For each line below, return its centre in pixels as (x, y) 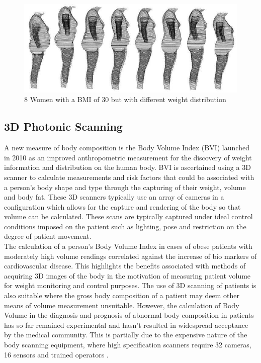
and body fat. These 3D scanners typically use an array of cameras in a (114, 197)
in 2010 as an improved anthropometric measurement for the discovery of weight (128, 157)
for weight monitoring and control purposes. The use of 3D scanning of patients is (130, 285)
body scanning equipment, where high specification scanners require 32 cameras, (128, 345)
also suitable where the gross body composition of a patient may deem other (122, 295)
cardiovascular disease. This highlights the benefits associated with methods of (125, 266)
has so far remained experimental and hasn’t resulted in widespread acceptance (126, 325)
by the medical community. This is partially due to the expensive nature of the (126, 335)
